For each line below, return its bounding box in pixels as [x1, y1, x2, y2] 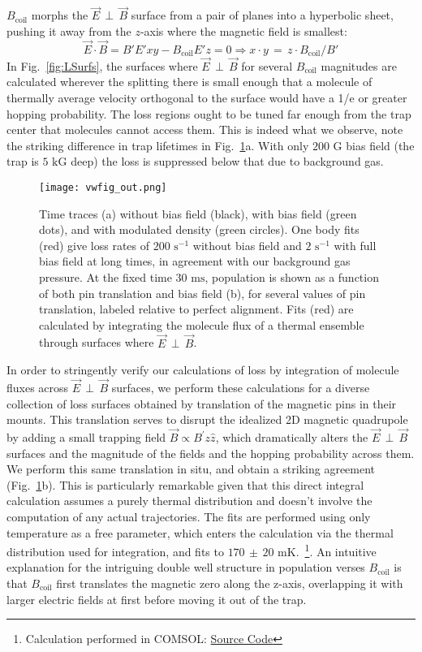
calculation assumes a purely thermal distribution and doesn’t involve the [6, 492, 372, 509]
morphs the [31, 6, 88, 24]
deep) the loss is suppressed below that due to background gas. [71, 153, 384, 170]
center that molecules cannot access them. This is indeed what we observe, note [6, 121, 403, 138]
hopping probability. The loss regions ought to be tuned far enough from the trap [6, 105, 411, 122]
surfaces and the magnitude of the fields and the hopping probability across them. [6, 444, 415, 461]
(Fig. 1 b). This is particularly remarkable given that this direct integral [6, 476, 364, 493]
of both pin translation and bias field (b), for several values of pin [39, 284, 366, 301]
